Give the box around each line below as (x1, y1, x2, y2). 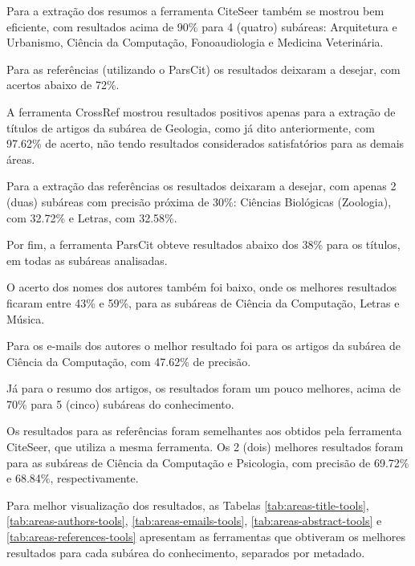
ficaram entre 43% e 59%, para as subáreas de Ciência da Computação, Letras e (6, 294, 400, 311)
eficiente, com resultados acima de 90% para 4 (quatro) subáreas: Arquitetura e (6, 18, 397, 35)
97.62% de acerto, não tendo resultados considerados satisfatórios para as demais (6, 135, 405, 152)
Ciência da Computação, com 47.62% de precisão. (6, 352, 251, 369)
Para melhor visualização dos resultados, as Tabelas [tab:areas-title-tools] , (6, 496, 369, 513)
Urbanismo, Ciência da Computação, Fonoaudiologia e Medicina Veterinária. (6, 34, 384, 51)
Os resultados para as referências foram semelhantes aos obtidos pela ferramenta (6, 422, 402, 439)
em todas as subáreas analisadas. (6, 251, 168, 268)
